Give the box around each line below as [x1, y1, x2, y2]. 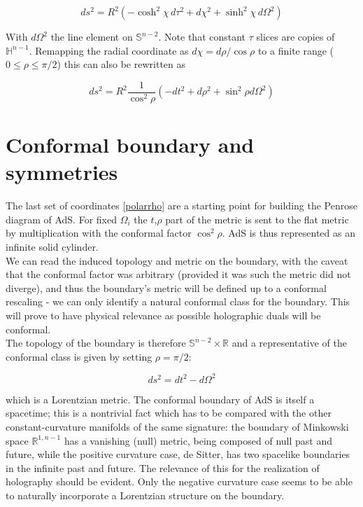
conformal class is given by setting [6, 349, 152, 363]
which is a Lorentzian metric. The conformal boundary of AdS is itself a [6, 391, 315, 406]
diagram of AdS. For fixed [6, 211, 117, 226]
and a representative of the [232, 335, 347, 350]
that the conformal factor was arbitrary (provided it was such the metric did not [6, 267, 351, 282]
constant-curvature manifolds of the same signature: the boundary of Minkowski [6, 419, 349, 433]
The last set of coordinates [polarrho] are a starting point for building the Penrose [6, 198, 357, 213]
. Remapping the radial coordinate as [29, 43, 189, 57]
